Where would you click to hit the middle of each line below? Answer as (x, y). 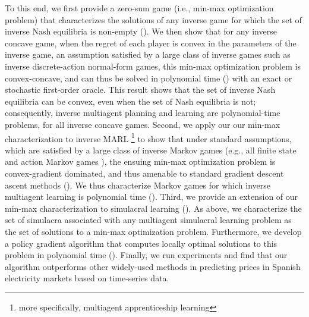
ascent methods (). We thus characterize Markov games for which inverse (138, 185)
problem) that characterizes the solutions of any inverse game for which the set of (153, 19)
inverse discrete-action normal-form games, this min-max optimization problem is (153, 66)
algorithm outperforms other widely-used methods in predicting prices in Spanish (153, 266)
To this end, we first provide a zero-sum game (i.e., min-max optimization (139, 8)
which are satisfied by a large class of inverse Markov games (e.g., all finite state (151, 150)
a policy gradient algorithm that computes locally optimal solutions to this (141, 243)
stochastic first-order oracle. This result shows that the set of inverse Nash (140, 90)
